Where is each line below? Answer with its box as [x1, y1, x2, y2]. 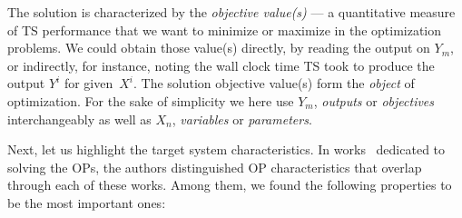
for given [64, 74, 113, 93]
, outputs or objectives [313, 91, 435, 110]
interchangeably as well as [7, 109, 152, 128]
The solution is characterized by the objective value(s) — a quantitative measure [7, 3, 456, 21]
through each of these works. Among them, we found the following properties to [7, 175, 452, 194]
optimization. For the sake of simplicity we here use [7, 91, 294, 110]
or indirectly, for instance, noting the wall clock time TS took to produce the [7, 55, 435, 74]
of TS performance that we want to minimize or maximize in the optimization [7, 20, 442, 39]
